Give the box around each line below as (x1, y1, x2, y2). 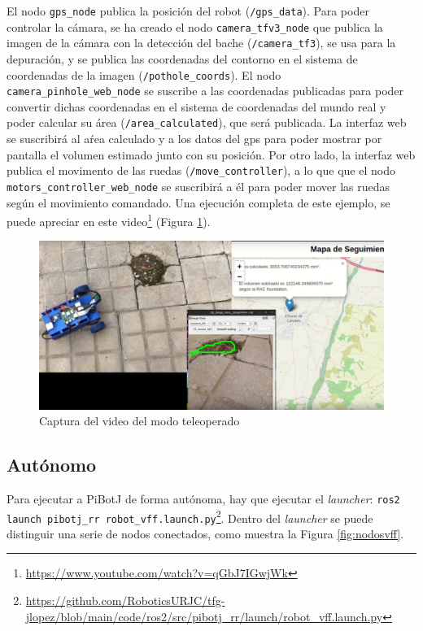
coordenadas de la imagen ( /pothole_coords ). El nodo (7, 66, 281, 83)
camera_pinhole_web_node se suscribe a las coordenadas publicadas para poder (7, 82, 404, 99)
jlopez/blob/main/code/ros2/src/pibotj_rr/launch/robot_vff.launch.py (25, 607, 383, 624)
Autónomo (7, 452, 97, 477)
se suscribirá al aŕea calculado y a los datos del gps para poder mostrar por (7, 130, 382, 147)
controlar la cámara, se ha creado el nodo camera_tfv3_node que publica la (7, 18, 383, 35)
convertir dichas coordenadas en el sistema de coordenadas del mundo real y (7, 98, 386, 115)
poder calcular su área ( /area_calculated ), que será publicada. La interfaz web (7, 114, 407, 131)
